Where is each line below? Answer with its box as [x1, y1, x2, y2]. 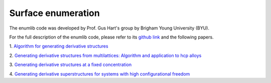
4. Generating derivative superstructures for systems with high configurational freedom [9, 70, 190, 77]
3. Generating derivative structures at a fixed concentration [9, 61, 132, 67]
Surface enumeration [9, 7, 100, 18]
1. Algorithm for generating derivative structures [9, 43, 108, 49]
